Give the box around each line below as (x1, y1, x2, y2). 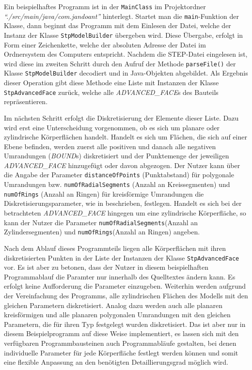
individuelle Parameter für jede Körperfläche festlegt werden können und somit (4, 347, 238, 357)
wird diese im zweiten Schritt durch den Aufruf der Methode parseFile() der (4, 58, 236, 68)
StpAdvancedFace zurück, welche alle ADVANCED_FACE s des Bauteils (4, 87, 219, 97)
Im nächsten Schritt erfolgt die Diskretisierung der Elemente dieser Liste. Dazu (4, 112, 239, 123)
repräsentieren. (4, 96, 48, 107)
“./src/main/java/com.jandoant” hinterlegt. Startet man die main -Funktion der (4, 11, 239, 21)
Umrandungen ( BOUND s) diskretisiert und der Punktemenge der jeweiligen (4, 151, 229, 161)
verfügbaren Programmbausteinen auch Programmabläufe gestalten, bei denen (4, 338, 236, 348)
